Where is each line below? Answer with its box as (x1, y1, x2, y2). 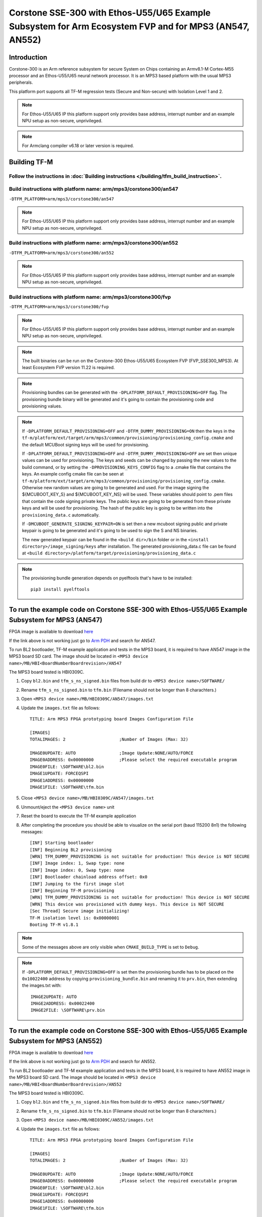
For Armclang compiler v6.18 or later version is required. (22, 143, 134, 148)
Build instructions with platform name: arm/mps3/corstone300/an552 (9, 240, 179, 246)
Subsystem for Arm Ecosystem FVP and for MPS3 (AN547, (9, 21, 250, 32)
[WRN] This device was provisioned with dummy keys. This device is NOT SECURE (30, 901, 224, 907)
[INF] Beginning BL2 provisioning (30, 847, 112, 852)
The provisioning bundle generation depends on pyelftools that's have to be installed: (22, 575, 193, 581)
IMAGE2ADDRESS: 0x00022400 (31, 1001, 95, 1006)
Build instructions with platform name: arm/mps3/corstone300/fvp (9, 294, 171, 300)
